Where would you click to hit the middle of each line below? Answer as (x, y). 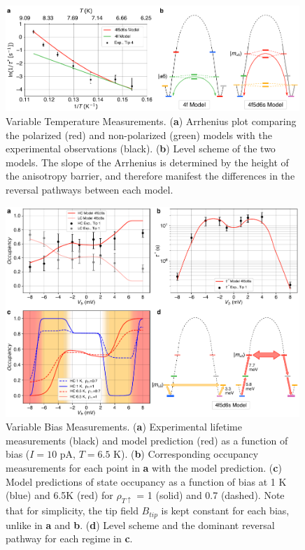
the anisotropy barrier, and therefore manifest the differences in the (150, 176)
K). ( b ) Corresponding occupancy (186, 454)
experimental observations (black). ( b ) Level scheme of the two (141, 149)
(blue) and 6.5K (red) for (59, 495)
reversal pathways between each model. (90, 189)
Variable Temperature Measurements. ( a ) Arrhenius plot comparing (151, 121)
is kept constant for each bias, (225, 511)
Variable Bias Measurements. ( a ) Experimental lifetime (124, 427)
